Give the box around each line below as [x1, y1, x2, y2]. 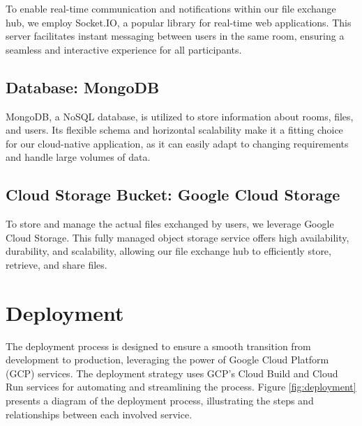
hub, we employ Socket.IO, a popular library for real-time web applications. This [6, 15, 352, 29]
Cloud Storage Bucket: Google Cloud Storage [6, 184, 340, 205]
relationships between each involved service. [6, 407, 193, 421]
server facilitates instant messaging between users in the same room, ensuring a [6, 29, 345, 43]
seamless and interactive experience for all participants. [6, 42, 242, 56]
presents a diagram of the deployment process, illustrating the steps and [6, 393, 314, 408]
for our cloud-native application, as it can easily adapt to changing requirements [6, 136, 349, 150]
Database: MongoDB [6, 76, 160, 97]
